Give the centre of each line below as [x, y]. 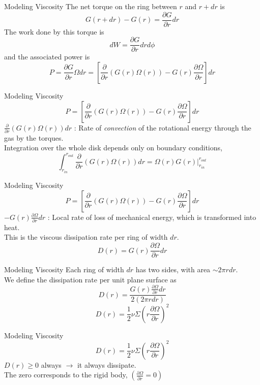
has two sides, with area [173, 269]
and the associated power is [47, 57]
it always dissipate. [107, 364]
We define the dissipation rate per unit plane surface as [90, 279]
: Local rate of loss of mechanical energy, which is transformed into [152, 217]
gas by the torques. [34, 137]
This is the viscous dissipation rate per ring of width [86, 237]
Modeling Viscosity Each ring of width [64, 269]
